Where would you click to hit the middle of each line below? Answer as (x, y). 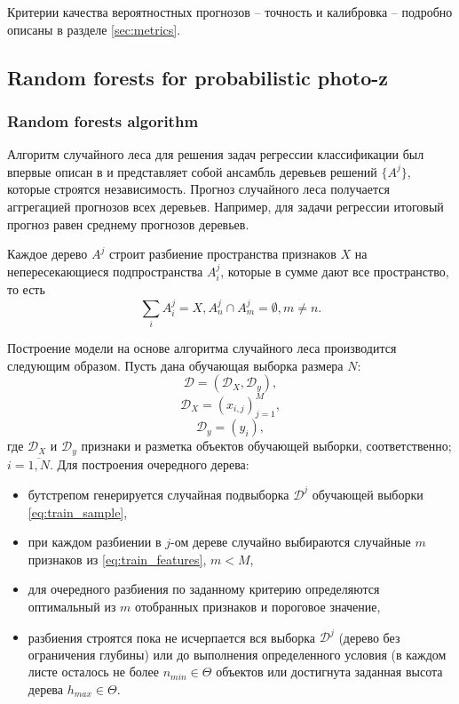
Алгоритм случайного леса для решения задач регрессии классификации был (216, 154)
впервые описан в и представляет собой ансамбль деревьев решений (192, 171)
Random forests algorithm (103, 120)
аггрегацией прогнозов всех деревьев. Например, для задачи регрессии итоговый (226, 206)
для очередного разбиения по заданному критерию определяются (204, 589)
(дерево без (369, 636)
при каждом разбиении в (95, 542)
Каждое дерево (47, 254)
